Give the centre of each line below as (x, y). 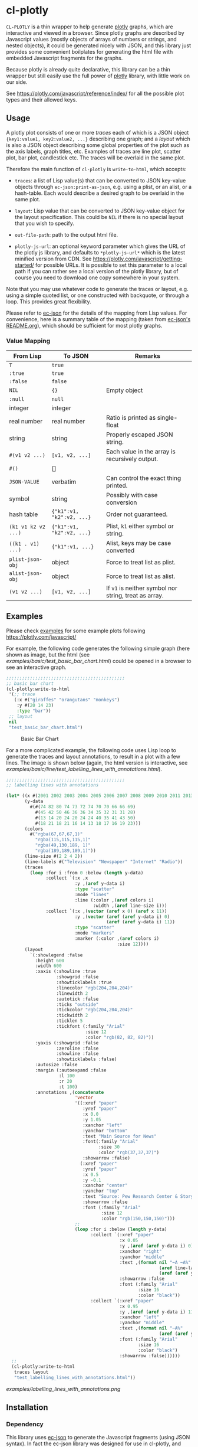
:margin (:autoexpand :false (71, 1070)
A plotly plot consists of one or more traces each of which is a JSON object (98, 132)
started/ (24, 265)
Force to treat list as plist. (141, 563)
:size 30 (109, 1147)
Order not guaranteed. (137, 514)
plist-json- (26, 559)
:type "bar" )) (34, 711)
